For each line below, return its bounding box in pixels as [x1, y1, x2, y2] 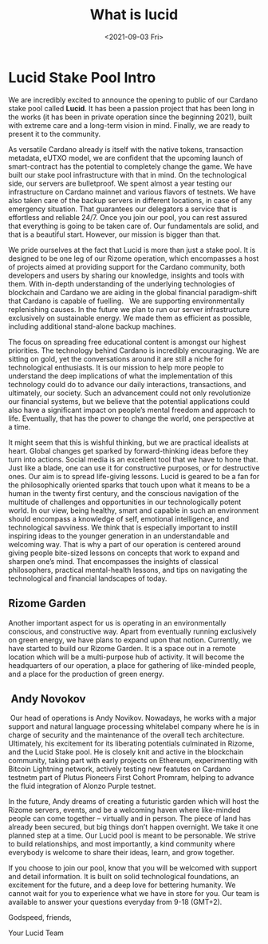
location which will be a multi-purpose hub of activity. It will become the [8, 652, 245, 662]
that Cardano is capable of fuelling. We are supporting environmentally [8, 296, 245, 306]
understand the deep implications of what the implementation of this [8, 370, 233, 381]
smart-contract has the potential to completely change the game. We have [8, 162, 253, 171]
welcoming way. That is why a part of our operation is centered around [8, 539, 242, 549]
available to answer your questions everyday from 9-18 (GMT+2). [8, 898, 223, 907]
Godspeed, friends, [8, 913, 72, 922]
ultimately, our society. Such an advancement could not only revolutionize [8, 388, 251, 398]
